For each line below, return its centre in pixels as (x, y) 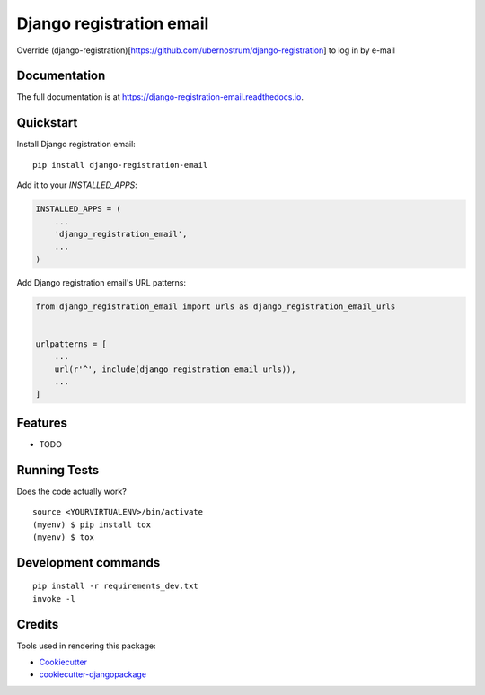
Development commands (88, 563)
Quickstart (47, 123)
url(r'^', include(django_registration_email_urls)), (175, 369)
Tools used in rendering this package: (86, 646)
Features (42, 422)
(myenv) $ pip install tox (92, 524)
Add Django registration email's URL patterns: (101, 282)
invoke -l (54, 598)
